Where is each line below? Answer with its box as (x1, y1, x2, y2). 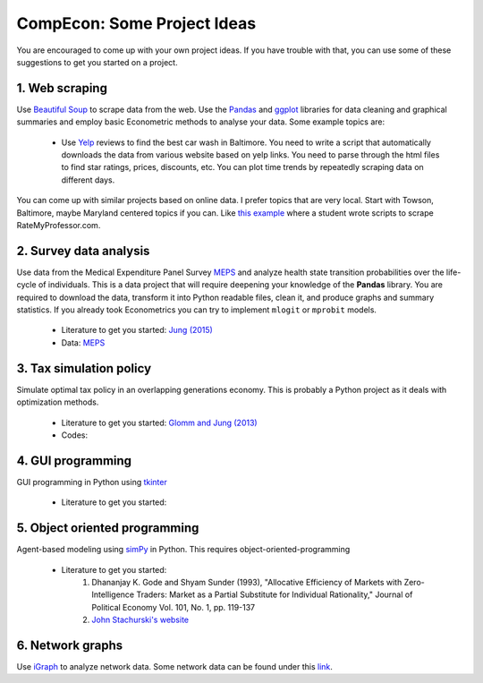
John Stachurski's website (91, 614, 190, 626)
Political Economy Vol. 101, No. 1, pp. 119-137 (91, 602, 256, 612)
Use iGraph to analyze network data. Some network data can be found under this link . (16, 661, 333, 671)
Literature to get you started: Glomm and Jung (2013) (61, 417, 258, 428)
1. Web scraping (16, 81, 107, 96)
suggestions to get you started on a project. (16, 56, 178, 67)
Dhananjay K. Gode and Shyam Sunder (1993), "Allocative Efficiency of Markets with (91, 576, 402, 587)
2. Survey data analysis (16, 243, 150, 259)
